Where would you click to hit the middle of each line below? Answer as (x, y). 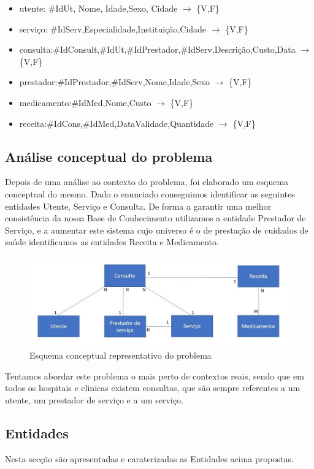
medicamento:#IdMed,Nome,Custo (85, 102)
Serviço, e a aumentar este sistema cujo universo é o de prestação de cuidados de (157, 230)
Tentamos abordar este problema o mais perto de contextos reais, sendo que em (155, 376)
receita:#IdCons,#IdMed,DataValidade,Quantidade (117, 123)
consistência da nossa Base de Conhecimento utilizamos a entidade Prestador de (155, 218)
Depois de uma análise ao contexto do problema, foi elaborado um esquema (147, 182)
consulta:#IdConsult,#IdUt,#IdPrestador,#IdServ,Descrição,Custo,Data (157, 49)
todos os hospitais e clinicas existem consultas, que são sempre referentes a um (153, 388)
